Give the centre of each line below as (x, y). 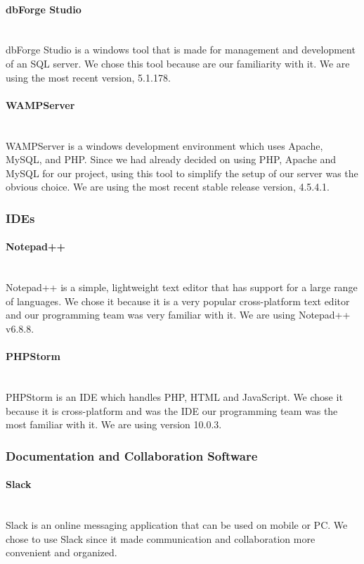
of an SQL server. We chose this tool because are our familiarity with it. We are (178, 63)
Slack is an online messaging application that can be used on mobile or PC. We (177, 524)
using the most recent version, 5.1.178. (88, 77)
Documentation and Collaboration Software (132, 455)
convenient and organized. (61, 552)
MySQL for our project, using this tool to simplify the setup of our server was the (182, 173)
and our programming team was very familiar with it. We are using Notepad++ (178, 315)
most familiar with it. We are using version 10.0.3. (114, 424)
